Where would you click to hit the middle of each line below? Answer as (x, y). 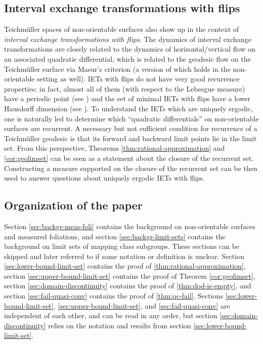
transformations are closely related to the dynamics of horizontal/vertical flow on (130, 49)
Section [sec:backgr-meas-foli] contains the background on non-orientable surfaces (130, 226)
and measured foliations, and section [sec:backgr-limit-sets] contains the (115, 236)
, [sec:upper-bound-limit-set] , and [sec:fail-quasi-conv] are (142, 305)
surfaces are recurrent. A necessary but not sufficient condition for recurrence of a (131, 128)
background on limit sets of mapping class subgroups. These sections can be (122, 246)
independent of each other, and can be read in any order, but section (111, 315)
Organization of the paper (73, 205)
